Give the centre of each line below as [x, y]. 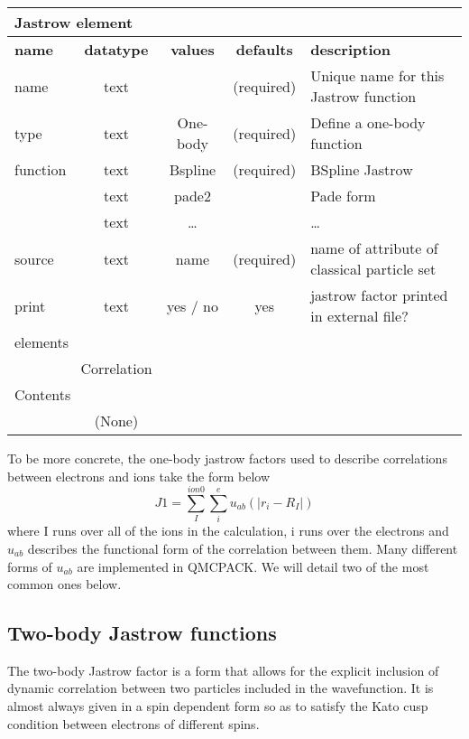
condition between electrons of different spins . [133, 723]
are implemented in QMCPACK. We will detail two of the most [253, 566]
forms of [30, 566]
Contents [43, 394]
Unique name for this [377, 75]
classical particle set [373, 269]
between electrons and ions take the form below [139, 476]
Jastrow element [74, 22]
